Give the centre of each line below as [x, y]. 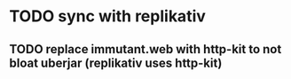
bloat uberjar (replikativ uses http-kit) [116, 63]
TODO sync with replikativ [108, 16]
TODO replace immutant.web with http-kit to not [145, 49]
